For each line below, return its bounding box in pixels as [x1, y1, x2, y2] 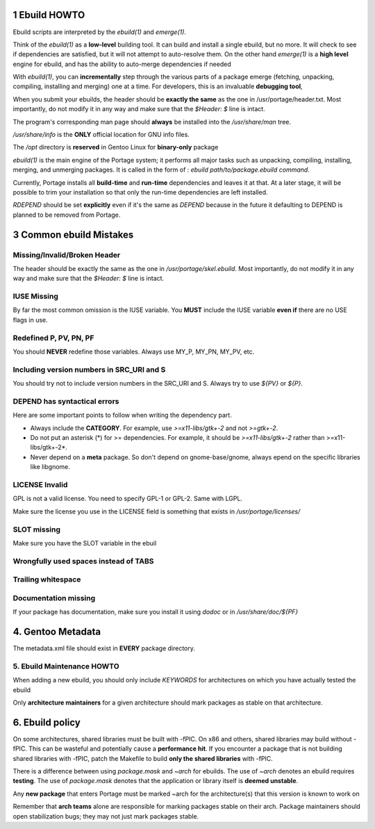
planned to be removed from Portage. [12, 211, 121, 219]
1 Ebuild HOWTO [12, 9, 85, 21]
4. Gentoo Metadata [12, 625, 101, 637]
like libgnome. [30, 463, 71, 471]
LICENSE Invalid [12, 479, 68, 489]
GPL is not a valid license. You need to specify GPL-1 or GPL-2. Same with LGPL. [12, 494, 243, 503]
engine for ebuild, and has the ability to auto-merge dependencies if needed [12, 60, 232, 68]
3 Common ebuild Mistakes [12, 229, 134, 240]
